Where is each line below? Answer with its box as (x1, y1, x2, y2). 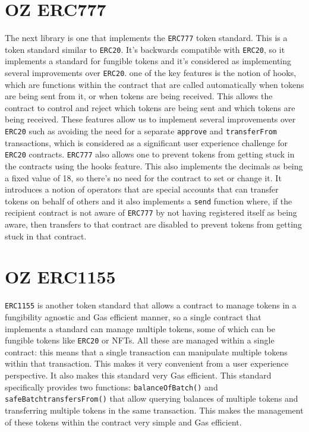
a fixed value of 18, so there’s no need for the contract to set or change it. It (5, 171, 282, 184)
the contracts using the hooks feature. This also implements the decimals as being (5, 159, 303, 172)
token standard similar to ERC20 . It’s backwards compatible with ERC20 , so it (5, 43, 285, 55)
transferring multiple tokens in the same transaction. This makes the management (5, 403, 304, 416)
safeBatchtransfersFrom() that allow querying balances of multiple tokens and (5, 392, 298, 405)
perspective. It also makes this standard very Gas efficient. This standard (5, 369, 272, 381)
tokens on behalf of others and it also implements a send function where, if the (5, 194, 292, 207)
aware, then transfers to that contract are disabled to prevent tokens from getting (5, 218, 302, 231)
